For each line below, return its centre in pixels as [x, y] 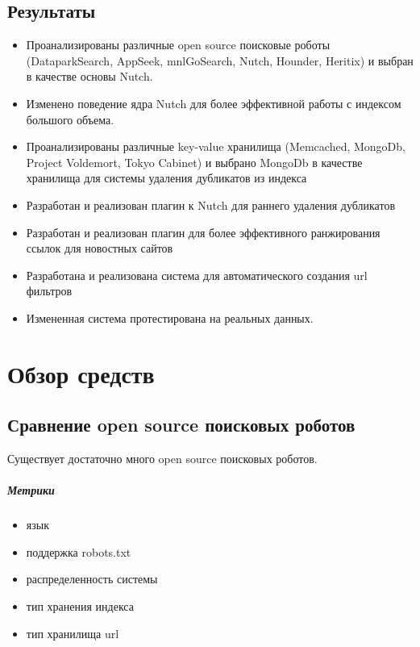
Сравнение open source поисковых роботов [181, 425]
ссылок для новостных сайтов [100, 248]
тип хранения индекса [80, 606]
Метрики [31, 490]
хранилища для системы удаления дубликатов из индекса [166, 178]
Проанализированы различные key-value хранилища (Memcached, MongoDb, [216, 146]
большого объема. [70, 119]
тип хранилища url [73, 633]
